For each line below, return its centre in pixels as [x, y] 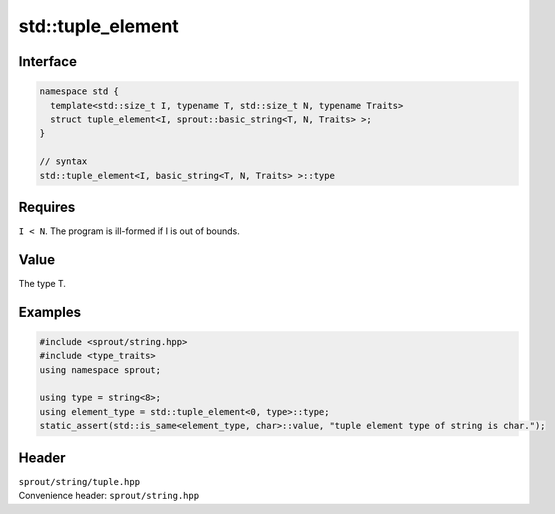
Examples [50, 311]
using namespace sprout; [100, 369]
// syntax [63, 161]
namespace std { [79, 91]
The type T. [42, 283]
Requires [47, 206]
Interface [47, 61]
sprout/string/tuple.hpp [79, 481]
